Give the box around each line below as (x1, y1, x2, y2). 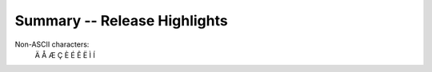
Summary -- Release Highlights (14, 12, 228, 29)
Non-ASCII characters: (14, 40, 90, 49)
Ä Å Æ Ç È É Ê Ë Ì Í (34, 50, 96, 59)
